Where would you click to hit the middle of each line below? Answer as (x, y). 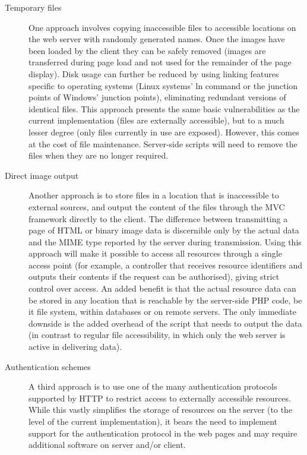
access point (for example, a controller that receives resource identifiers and (166, 265)
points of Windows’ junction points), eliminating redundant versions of (157, 97)
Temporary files (33, 7)
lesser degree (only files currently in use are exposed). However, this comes (164, 132)
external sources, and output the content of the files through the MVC (157, 206)
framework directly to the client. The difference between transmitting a (158, 218)
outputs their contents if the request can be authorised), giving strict (154, 277)
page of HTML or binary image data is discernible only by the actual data (164, 230)
